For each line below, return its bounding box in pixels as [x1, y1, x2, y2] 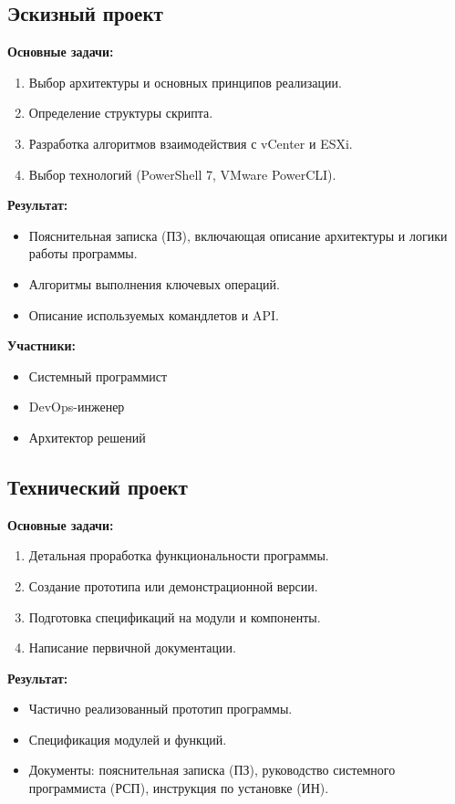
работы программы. [28, 244, 138, 263]
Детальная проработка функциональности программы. [28, 546, 329, 565]
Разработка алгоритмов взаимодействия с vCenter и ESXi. [28, 133, 353, 152]
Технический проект [7, 472, 188, 500]
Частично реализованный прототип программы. [28, 699, 293, 718]
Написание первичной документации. [28, 638, 236, 657]
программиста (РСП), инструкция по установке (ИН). [28, 778, 329, 798]
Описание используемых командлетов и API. [28, 305, 279, 324]
